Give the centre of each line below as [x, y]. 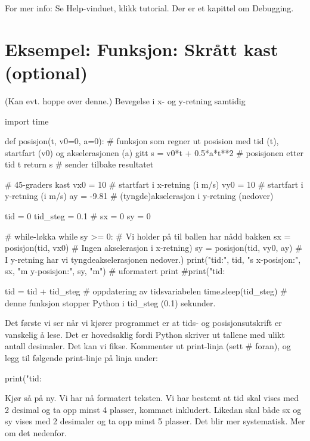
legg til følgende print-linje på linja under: [81, 358]
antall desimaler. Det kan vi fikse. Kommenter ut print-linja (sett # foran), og [148, 346]
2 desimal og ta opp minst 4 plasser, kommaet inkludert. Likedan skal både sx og [153, 409]
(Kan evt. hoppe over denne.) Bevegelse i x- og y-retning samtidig [125, 100]
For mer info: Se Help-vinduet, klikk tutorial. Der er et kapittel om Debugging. [149, 8]
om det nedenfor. [36, 432]
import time [27, 121]
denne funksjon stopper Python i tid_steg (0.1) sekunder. [110, 302]
